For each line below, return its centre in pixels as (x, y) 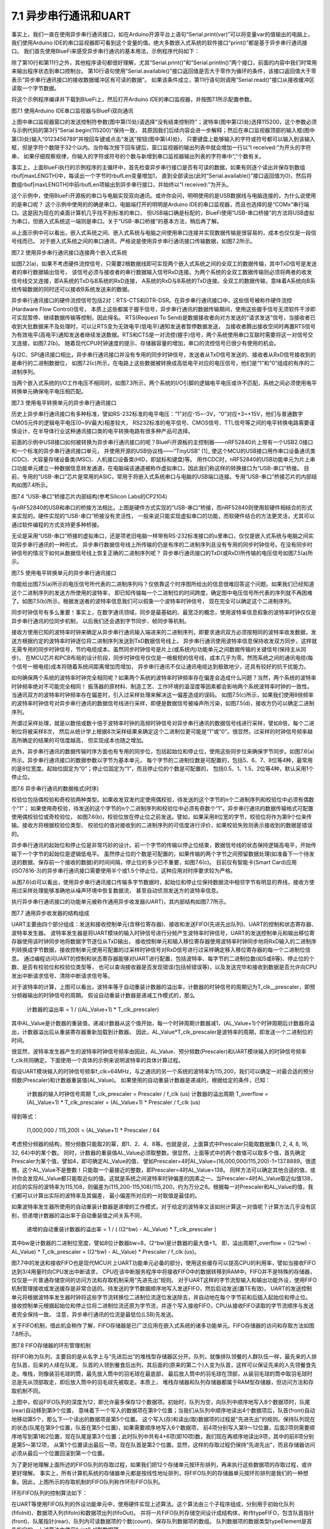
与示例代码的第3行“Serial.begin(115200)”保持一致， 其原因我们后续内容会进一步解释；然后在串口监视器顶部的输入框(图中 (163, 130)
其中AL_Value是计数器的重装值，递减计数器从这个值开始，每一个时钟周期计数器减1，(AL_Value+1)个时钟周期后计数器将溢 (163, 1023)
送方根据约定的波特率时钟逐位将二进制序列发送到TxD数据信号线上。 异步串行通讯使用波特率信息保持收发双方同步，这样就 (164, 641)
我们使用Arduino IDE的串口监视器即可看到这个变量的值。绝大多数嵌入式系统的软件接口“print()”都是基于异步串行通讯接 (159, 42)
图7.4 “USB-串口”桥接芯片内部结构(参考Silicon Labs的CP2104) (89, 496)
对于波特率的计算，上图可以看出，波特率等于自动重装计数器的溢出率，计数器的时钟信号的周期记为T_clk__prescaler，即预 (163, 987)
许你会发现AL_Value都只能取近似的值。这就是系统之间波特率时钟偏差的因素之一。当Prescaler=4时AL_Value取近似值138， (163, 1179)
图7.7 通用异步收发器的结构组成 (50, 913)
